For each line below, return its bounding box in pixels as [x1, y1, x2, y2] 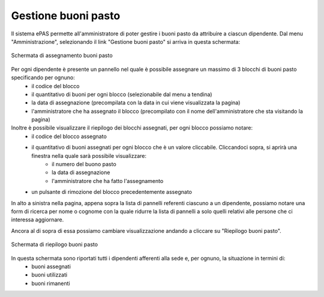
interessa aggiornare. [11, 216, 64, 223]
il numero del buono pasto [52, 161, 116, 168]
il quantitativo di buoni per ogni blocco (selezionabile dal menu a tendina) [31, 91, 212, 98]
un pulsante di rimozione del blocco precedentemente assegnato [31, 188, 192, 196]
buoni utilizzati [31, 271, 68, 278]
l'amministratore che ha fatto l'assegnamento [52, 177, 164, 184]
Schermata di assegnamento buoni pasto [11, 52, 113, 59]
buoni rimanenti [31, 280, 70, 287]
